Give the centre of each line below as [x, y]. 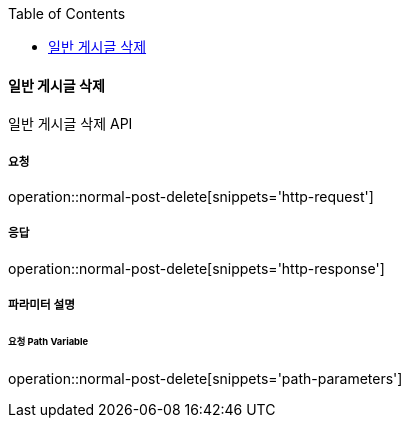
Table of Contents [67, 13]
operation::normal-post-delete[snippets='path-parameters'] [205, 378]
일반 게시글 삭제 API [70, 124]
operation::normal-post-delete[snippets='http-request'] [191, 196]
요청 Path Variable [48, 342]
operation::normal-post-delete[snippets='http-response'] [196, 268]
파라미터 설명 [41, 305]
